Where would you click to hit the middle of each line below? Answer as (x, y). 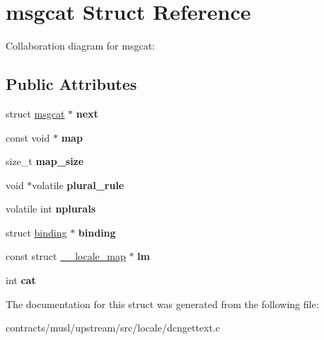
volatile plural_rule (78, 185)
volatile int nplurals (51, 209)
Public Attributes (71, 84)
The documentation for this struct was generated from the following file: (162, 304)
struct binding (36, 232)
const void (28, 137)
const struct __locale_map (66, 256)
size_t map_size (45, 161)
